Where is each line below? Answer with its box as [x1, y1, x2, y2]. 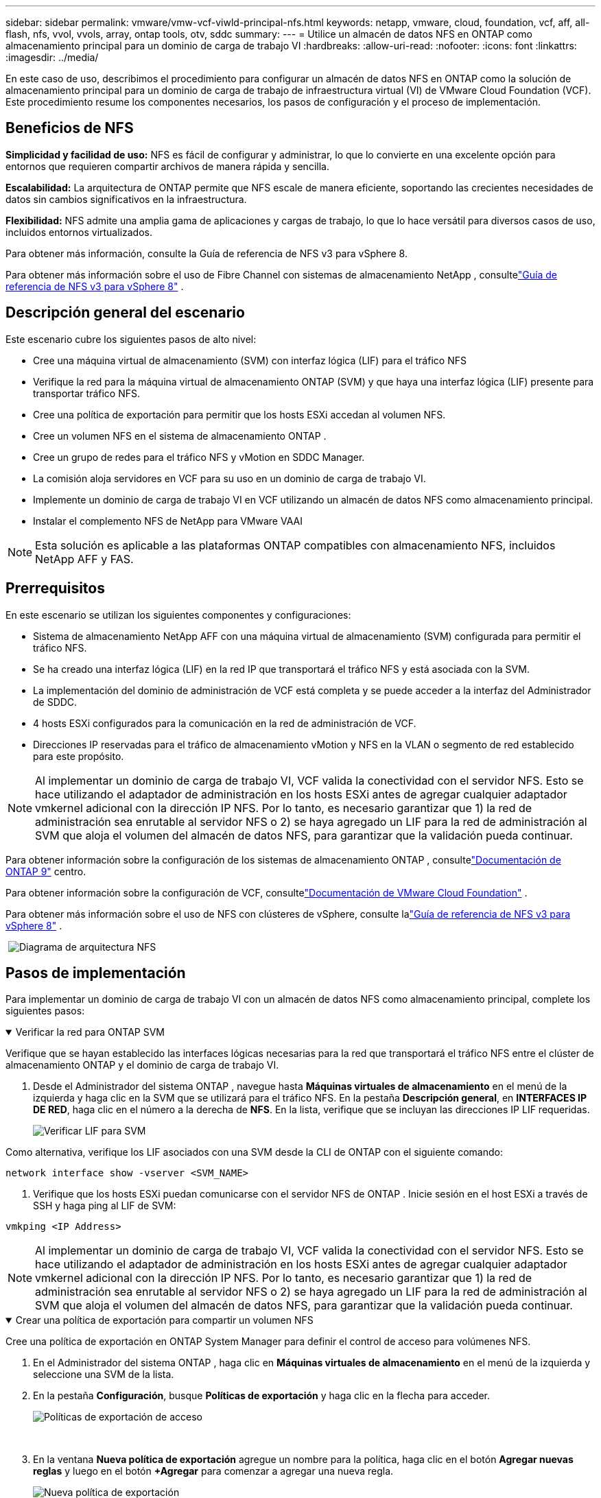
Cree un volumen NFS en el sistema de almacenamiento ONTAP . [33, 429, 327, 442]
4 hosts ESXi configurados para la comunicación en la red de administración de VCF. [33, 717, 416, 729]
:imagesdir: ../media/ [5, 51, 99, 63]
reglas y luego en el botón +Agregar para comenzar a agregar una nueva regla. [33, 1465, 394, 1477]
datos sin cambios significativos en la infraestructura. [5, 193, 247, 205]
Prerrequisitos [5, 580, 105, 597]
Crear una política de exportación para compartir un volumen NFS [15, 1314, 314, 1327]
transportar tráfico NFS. [33, 387, 140, 399]
